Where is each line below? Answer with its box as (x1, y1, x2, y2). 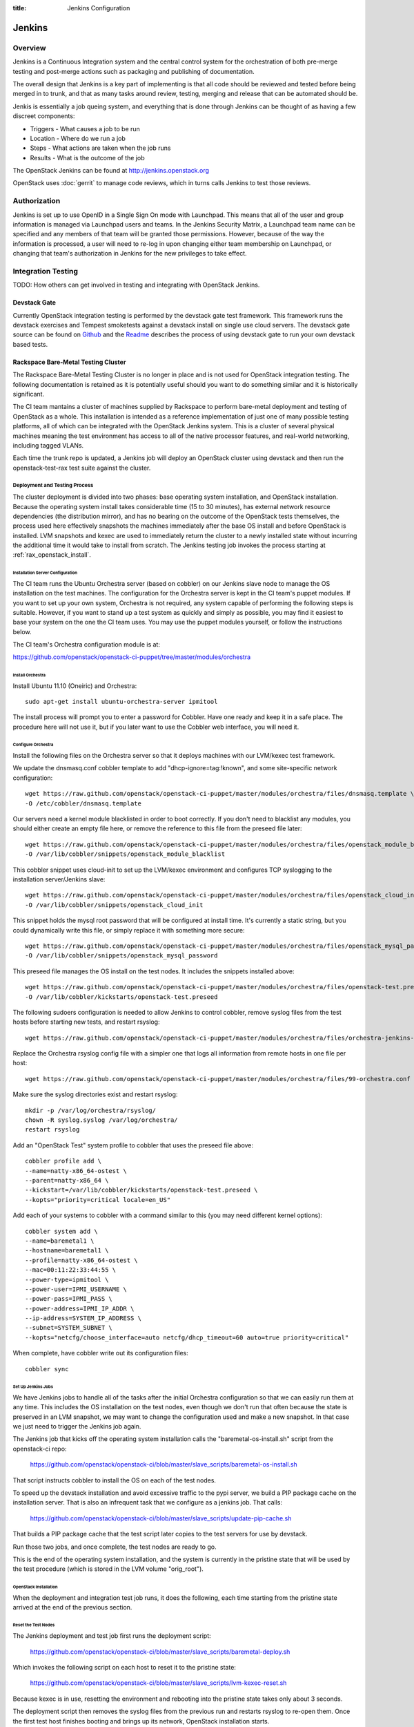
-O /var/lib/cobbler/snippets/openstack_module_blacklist (25, 850, 226, 858)
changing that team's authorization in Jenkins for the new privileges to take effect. (12, 249, 248, 258)
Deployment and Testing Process (12, 481, 94, 488)
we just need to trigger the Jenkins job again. (12, 1422, 141, 1431)
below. (12, 627, 32, 636)
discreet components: (12, 112, 75, 120)
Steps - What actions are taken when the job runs (30, 144, 171, 152)
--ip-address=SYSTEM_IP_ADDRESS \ (25, 1315, 141, 1322)
